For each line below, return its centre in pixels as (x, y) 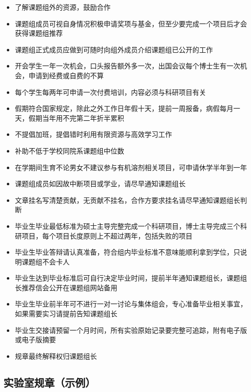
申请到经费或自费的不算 (66, 75)
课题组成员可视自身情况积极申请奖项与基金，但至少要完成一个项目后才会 (131, 23)
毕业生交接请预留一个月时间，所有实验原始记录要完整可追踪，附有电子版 (131, 330)
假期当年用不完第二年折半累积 (76, 118)
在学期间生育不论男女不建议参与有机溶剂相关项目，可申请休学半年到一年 (131, 167)
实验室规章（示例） (49, 382)
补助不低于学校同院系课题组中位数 (69, 150)
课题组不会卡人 (46, 261)
